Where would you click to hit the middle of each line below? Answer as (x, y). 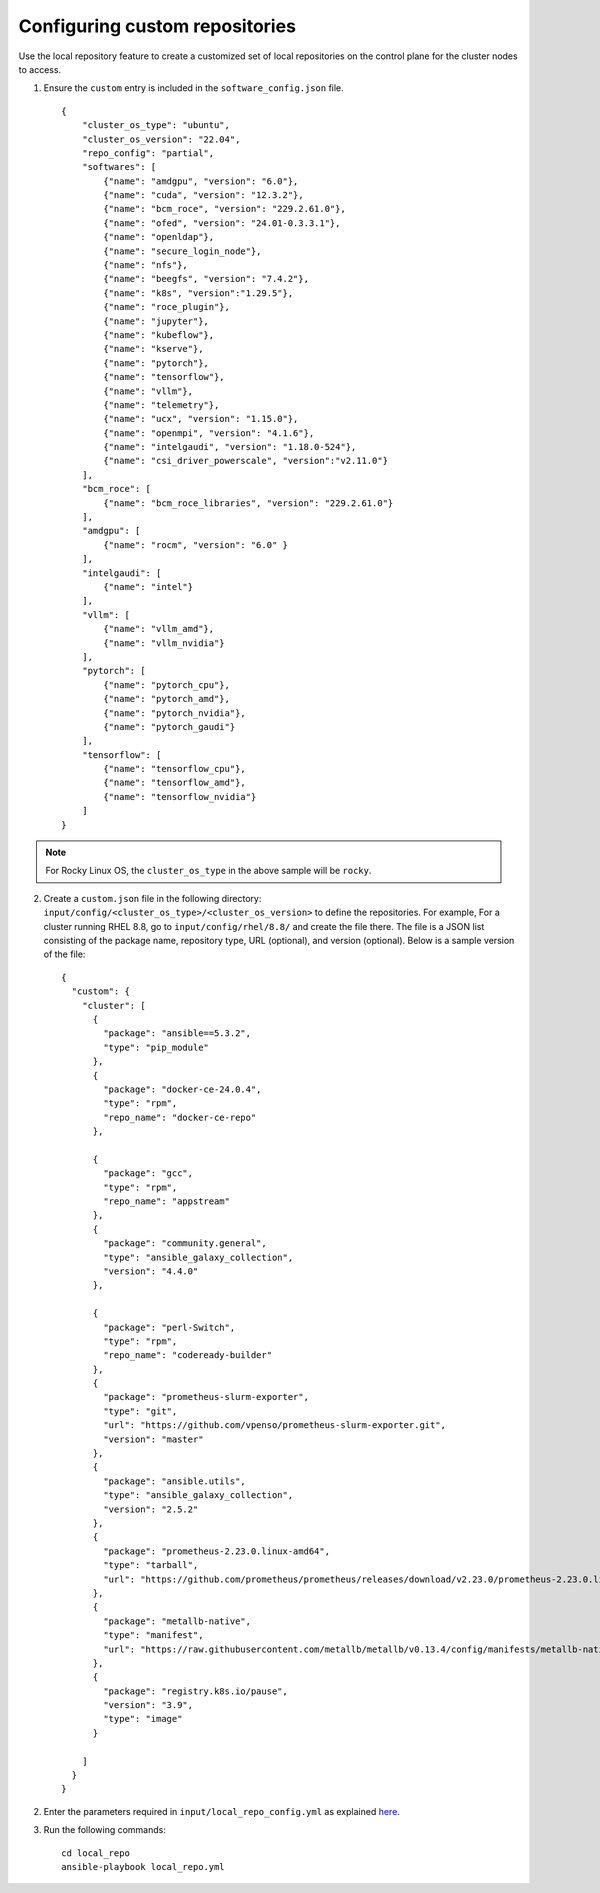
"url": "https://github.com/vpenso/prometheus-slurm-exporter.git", (275, 1425)
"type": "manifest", (153, 1635)
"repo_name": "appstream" (166, 1201)
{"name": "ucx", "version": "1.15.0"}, (201, 419)
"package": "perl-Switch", (169, 1327)
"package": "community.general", (185, 1243)
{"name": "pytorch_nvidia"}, (175, 713)
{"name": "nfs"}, (146, 265)
